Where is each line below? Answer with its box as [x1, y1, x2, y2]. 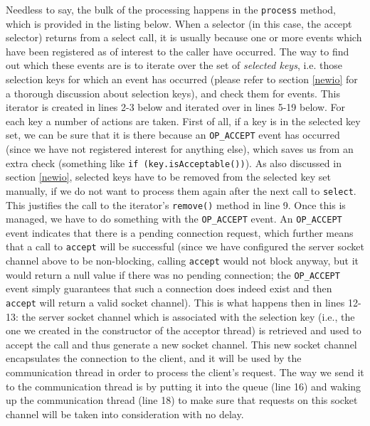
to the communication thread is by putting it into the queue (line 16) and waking [6, 378, 361, 393]
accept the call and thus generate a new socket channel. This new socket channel [6, 336, 357, 351]
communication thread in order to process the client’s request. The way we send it [6, 365, 364, 380]
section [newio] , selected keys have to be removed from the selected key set [6, 169, 331, 184]
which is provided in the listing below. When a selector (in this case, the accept [6, 16, 352, 31]
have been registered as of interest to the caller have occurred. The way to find [6, 43, 349, 58]
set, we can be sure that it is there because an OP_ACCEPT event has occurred [6, 127, 340, 142]
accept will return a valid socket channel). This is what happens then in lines [6, 295, 345, 310]
